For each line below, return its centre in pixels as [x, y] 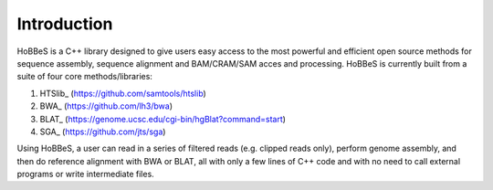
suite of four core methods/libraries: [84, 77]
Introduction [65, 24]
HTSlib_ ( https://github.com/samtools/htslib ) [123, 93]
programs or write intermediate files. [85, 174]
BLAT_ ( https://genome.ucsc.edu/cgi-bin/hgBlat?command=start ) [163, 119]
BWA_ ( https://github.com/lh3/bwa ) [106, 106]
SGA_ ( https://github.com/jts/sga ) [103, 132]
